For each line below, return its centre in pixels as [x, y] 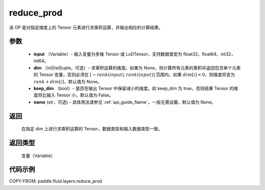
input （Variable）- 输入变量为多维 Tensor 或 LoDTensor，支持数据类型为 [108, 54]
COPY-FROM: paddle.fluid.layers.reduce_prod [56, 181]
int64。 [41, 61]
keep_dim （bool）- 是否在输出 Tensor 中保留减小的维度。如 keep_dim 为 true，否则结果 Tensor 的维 [136, 88]
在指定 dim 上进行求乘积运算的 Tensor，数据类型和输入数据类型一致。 [92, 129]
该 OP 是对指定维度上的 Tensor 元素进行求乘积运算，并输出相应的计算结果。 [86, 27]
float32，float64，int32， [209, 54]
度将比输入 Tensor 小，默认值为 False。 [74, 95]
